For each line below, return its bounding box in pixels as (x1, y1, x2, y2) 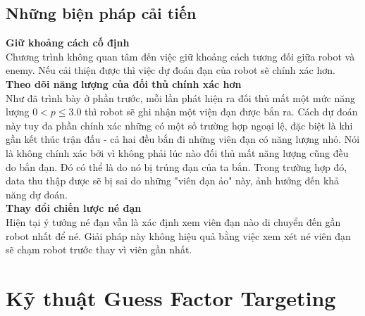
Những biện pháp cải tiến (6, 2, 197, 24)
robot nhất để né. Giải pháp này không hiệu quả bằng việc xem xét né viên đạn (6, 228, 351, 243)
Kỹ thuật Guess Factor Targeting (6, 283, 336, 312)
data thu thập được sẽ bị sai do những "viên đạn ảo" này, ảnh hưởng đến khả (6, 173, 340, 188)
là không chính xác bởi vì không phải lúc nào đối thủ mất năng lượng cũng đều (6, 145, 349, 160)
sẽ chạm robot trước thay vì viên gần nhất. (6, 242, 192, 257)
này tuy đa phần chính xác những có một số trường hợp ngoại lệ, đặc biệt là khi (6, 118, 353, 132)
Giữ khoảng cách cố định (6, 35, 130, 50)
